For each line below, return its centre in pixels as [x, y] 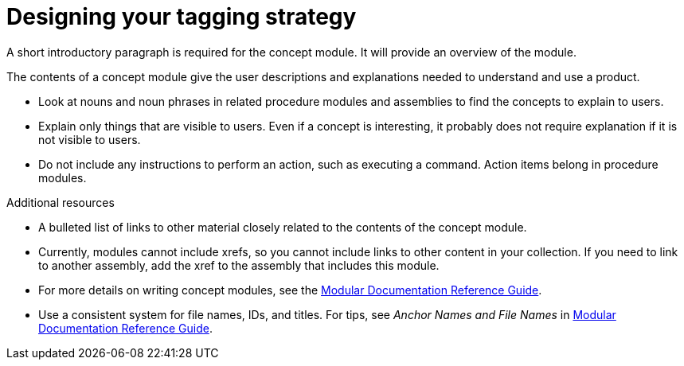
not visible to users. [90, 139]
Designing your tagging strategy [182, 17]
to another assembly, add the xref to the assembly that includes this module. [239, 265]
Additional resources [61, 202]
